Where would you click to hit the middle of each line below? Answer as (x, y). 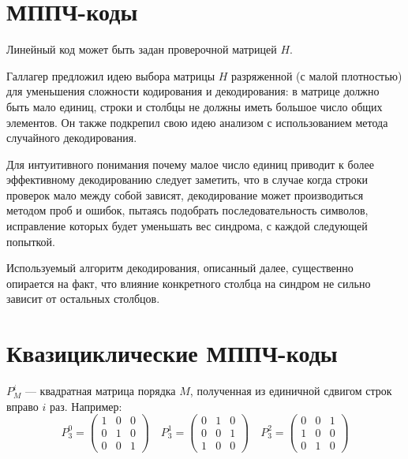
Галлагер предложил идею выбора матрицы (111, 75)
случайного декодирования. (72, 138)
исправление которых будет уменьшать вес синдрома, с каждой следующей (187, 226)
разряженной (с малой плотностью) (317, 75)
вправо (22, 406)
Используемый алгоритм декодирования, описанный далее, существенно (180, 268)
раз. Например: (86, 406)
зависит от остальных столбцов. (83, 299)
